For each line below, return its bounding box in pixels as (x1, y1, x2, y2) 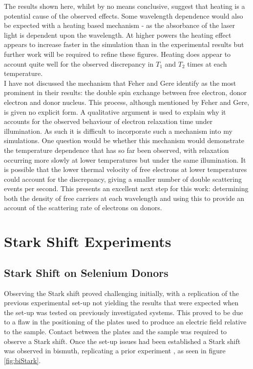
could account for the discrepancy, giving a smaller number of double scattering (4, 173, 242, 184)
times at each (187, 58, 227, 69)
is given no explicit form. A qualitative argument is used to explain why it (4, 106, 226, 117)
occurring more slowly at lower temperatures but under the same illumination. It (4, 154, 246, 165)
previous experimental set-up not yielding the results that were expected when (4, 297, 239, 308)
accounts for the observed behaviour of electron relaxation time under (4, 116, 213, 126)
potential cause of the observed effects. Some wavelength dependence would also (4, 10, 243, 21)
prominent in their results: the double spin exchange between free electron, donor (4, 87, 247, 98)
